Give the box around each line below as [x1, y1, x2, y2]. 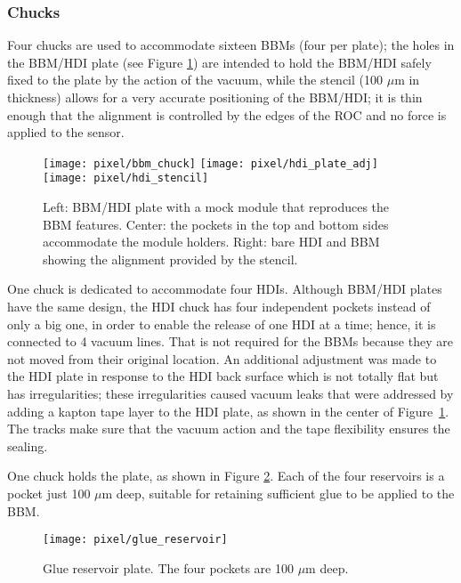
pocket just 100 [7, 484, 91, 502]
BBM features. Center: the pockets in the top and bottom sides [43, 215, 389, 233]
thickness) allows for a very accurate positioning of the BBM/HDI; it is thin [7, 88, 423, 106]
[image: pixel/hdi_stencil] [43, 172, 209, 185]
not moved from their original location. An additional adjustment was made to [7, 349, 437, 368]
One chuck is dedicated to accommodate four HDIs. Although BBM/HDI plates [7, 279, 442, 298]
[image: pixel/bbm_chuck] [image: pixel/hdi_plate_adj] [43, 157, 378, 170]
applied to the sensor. [7, 123, 125, 142]
